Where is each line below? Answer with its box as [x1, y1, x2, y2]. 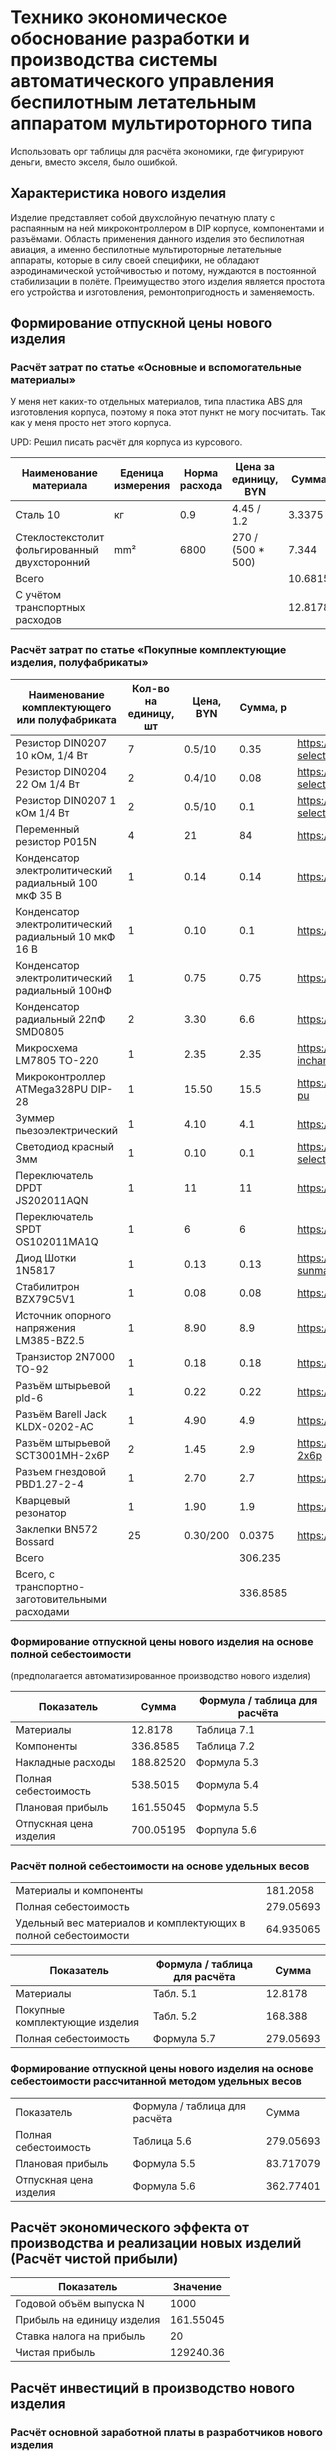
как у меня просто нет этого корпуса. [10, 417, 172, 429]
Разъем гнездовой [15, 1464, 107, 1478]
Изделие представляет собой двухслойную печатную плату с [10, 211, 276, 223]
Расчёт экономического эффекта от [10, 2219, 250, 2236]
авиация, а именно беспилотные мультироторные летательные [10, 243, 282, 255]
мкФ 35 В [15, 888, 63, 902]
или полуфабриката [16, 712, 117, 726]
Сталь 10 [15, 508, 61, 522]
